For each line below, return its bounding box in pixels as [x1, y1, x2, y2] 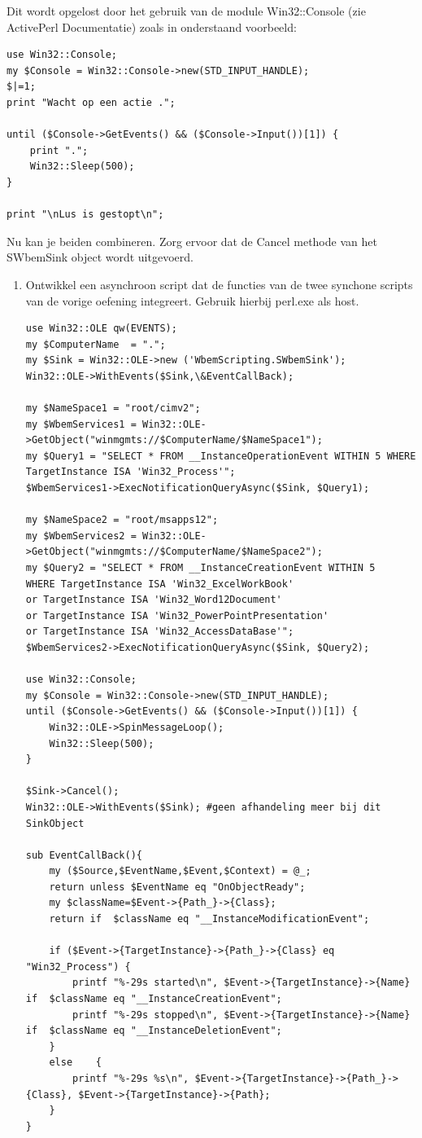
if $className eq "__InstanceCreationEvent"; [25, 993, 282, 1005]
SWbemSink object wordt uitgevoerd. [7, 248, 194, 266]
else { [49, 1057, 102, 1069]
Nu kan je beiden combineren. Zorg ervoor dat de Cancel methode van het [7, 232, 377, 249]
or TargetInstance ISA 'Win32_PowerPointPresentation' [25, 609, 329, 622]
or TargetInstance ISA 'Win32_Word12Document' [25, 594, 282, 606]
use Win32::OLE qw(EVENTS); [25, 323, 177, 335]
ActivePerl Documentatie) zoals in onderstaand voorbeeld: [7, 18, 297, 35]
